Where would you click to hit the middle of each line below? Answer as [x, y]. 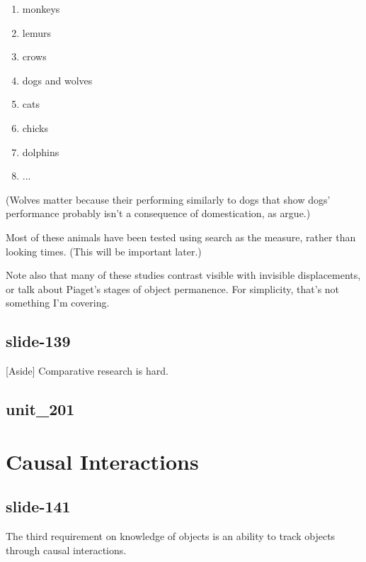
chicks [35, 127]
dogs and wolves [57, 80]
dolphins [41, 151]
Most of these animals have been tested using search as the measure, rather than [181, 237]
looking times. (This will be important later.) [104, 251]
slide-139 [38, 341]
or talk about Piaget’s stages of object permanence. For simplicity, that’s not [173, 288]
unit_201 [40, 409]
